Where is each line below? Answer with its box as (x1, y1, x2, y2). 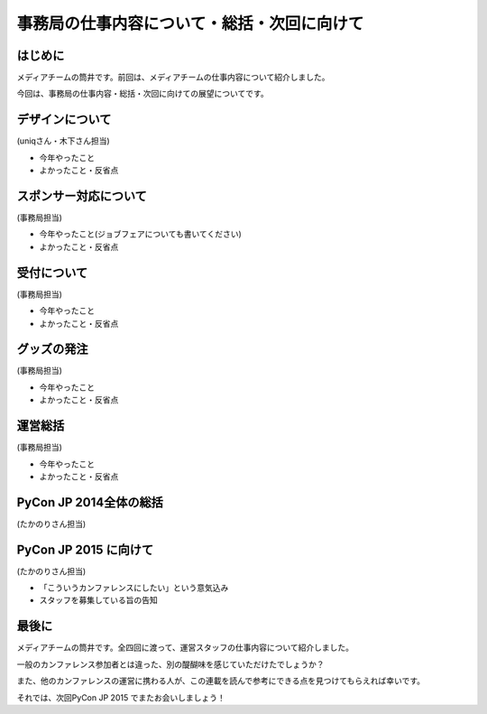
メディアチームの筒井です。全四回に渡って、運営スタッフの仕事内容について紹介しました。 (16, 642, 354, 654)
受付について (16, 264, 88, 280)
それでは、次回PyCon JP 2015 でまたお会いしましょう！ (16, 691, 225, 703)
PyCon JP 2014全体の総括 (16, 495, 164, 510)
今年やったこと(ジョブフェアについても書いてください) (39, 228, 243, 239)
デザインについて (16, 112, 112, 127)
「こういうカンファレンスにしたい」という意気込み (39, 582, 229, 593)
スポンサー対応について (16, 188, 148, 203)
